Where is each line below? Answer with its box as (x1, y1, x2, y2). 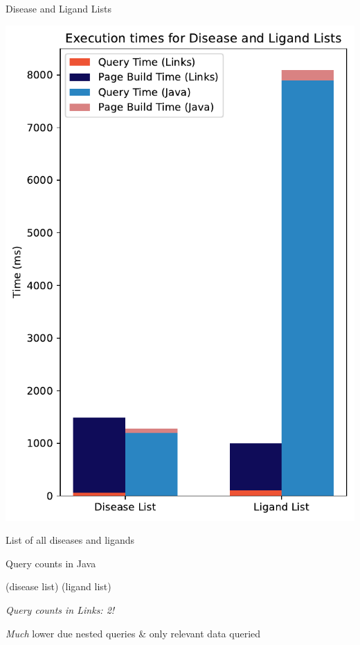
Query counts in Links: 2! (6, 602, 115, 617)
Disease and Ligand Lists (6, 1, 111, 15)
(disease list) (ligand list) (6, 579, 111, 594)
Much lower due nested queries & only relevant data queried (6, 626, 261, 640)
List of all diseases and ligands (6, 533, 135, 547)
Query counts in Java (6, 556, 96, 570)
